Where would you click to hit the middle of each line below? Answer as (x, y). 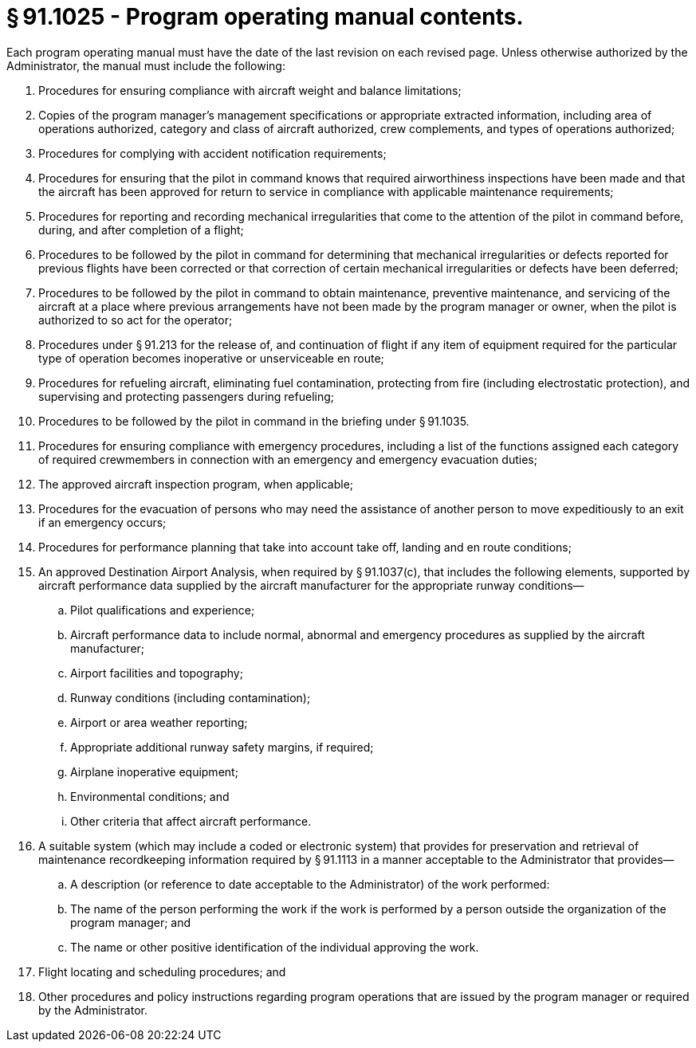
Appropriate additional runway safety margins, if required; (222, 747)
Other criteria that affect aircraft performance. (191, 821)
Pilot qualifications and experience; (163, 610)
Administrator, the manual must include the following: (146, 65)
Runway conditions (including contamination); (191, 697)
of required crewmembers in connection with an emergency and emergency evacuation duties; (288, 459)
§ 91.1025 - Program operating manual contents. (265, 17)
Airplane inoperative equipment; (154, 771)
